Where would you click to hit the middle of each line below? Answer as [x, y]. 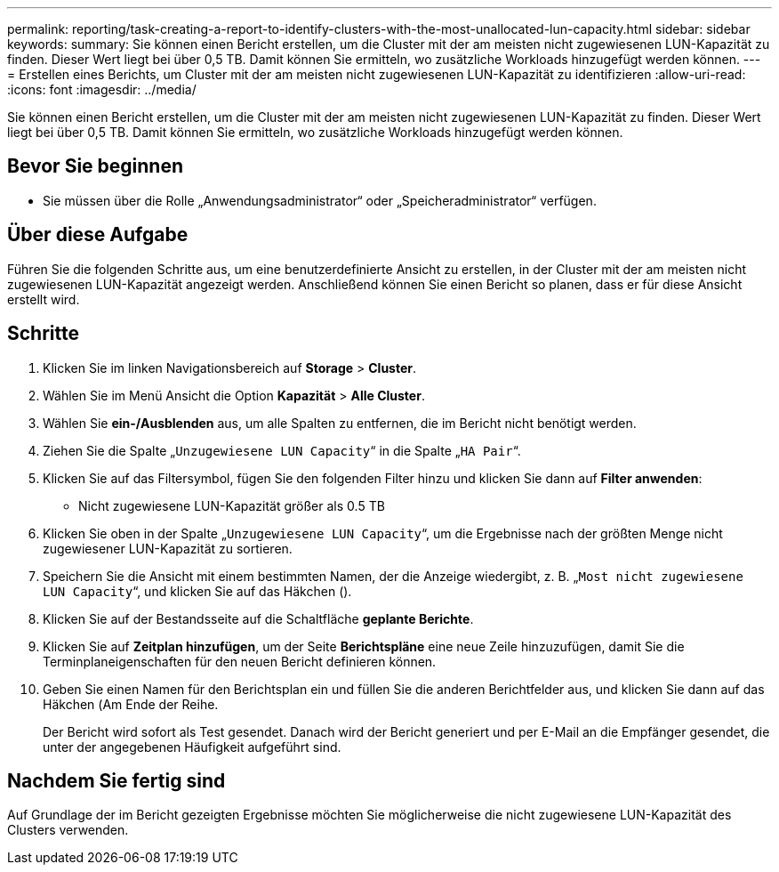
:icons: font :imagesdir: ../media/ [102, 89]
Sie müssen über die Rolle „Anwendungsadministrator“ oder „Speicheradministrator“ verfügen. [320, 200]
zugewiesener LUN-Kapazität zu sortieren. [168, 548]
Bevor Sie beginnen [96, 166]
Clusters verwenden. [68, 830]
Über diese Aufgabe [98, 235]
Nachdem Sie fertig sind [116, 780]
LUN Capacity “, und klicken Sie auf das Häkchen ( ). [197, 591]
